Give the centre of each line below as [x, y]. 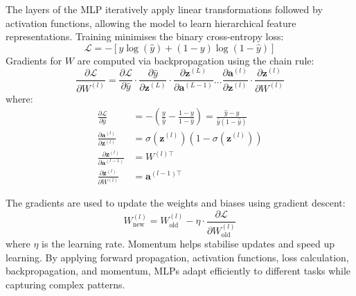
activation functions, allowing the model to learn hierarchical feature [151, 23]
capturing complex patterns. [65, 284]
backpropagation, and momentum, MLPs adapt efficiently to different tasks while [178, 271]
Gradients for [34, 60]
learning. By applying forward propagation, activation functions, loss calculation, [177, 257]
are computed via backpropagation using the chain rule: [196, 60]
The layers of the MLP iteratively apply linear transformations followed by [164, 9]
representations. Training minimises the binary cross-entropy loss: [145, 36]
